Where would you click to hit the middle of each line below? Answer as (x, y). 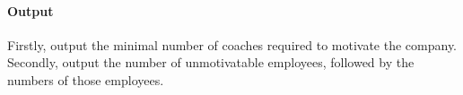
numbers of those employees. (86, 79)
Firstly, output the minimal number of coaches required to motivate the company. (232, 44)
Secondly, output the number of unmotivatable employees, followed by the (211, 62)
